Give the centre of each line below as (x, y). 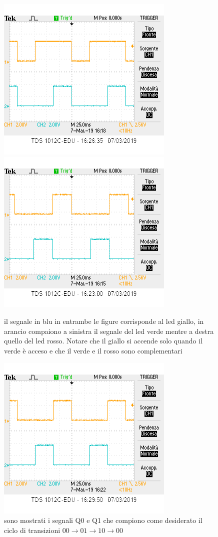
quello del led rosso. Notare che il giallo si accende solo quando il (103, 341)
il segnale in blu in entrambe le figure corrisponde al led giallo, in (104, 321)
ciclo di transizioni (32, 530)
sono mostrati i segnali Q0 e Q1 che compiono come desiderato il (103, 520)
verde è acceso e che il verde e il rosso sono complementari (93, 350)
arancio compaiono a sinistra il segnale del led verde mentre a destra (109, 331)
